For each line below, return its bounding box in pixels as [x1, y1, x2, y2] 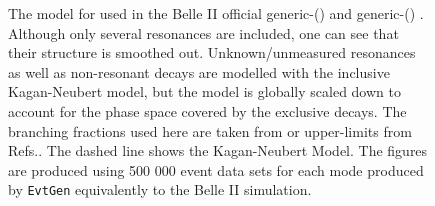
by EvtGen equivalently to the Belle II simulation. [8, 179, 312, 200]
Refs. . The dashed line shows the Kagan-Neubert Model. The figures [8, 140, 428, 161]
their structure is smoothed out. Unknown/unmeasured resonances [8, 42, 416, 63]
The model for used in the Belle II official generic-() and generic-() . [8, 3, 424, 23]
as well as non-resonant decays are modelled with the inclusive [8, 61, 390, 82]
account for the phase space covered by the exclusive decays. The [8, 100, 407, 121]
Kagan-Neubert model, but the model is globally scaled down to [8, 81, 401, 102]
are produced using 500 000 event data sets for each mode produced [8, 159, 424, 180]
